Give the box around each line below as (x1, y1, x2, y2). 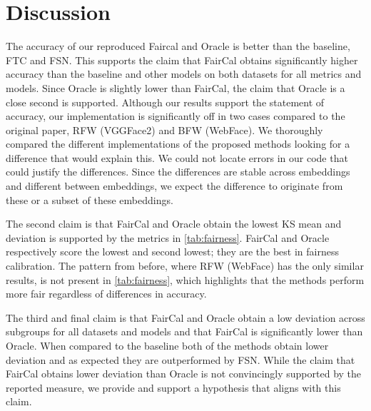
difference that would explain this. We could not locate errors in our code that (6, 150, 348, 165)
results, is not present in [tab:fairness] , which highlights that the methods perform (6, 272, 365, 287)
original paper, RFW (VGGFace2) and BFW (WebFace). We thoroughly (6, 122, 323, 137)
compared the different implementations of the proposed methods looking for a (6, 136, 350, 151)
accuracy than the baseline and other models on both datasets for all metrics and (6, 66, 362, 81)
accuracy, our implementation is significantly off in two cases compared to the (6, 108, 345, 123)
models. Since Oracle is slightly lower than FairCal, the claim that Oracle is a (6, 80, 345, 95)
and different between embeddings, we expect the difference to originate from (6, 178, 343, 193)
